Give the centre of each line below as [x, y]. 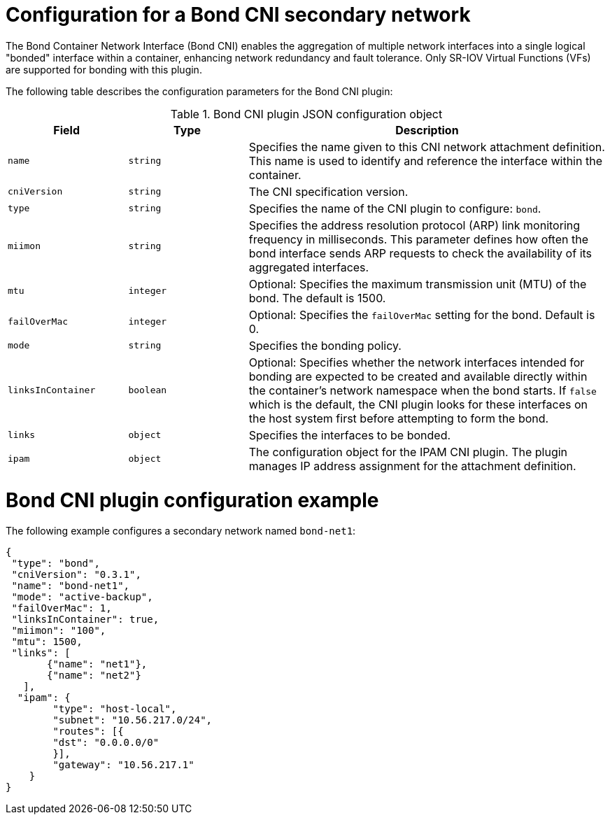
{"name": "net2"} [94, 676]
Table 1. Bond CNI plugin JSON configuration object [306, 114]
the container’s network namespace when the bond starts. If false [423, 390]
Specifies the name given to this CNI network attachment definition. [427, 147]
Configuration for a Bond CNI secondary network [238, 15]
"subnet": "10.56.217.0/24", [133, 720]
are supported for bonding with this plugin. [104, 69]
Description [427, 130]
